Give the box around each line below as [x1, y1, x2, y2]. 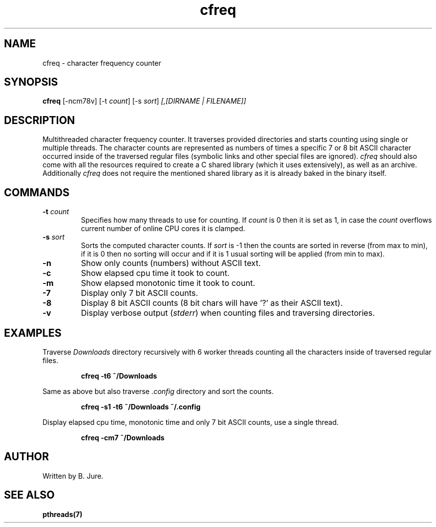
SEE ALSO [4, 489, 55, 502]
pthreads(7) [42, 510, 83, 519]
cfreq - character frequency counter [42, 58, 161, 67]
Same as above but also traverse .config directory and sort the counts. [42, 387, 274, 395]
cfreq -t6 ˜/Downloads [81, 371, 157, 380]
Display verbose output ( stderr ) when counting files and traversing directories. [81, 308, 375, 318]
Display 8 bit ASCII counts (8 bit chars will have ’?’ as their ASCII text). [81, 298, 343, 308]
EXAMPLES [4, 326, 62, 339]
